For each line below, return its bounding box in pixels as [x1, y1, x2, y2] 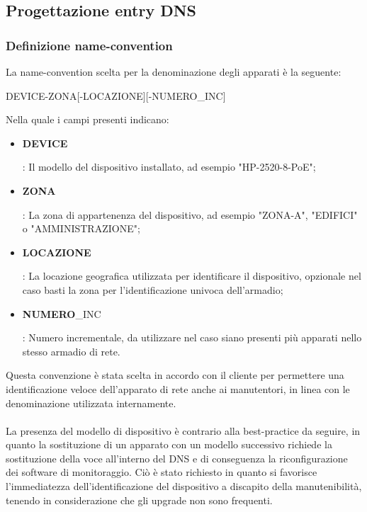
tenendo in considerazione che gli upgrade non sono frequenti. [6, 492, 273, 507]
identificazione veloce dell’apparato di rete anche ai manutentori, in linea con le [6, 381, 350, 396]
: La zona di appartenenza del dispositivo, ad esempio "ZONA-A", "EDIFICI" [22, 207, 358, 222]
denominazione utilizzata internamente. [6, 395, 176, 410]
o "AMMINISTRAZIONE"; [22, 221, 140, 236]
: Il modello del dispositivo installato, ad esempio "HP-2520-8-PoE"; [22, 159, 316, 174]
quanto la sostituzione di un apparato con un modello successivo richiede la [6, 437, 332, 452]
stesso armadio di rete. [22, 343, 120, 358]
